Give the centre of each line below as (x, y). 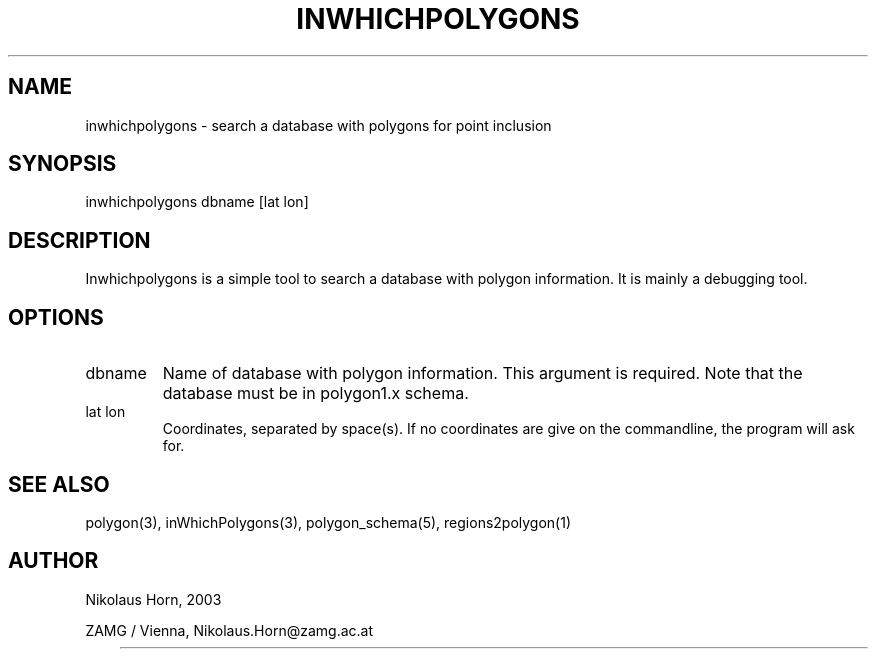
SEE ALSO (59, 484)
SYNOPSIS (62, 164)
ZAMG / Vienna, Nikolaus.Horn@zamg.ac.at (229, 630)
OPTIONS (56, 317)
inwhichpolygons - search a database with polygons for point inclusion (318, 125)
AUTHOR (53, 561)
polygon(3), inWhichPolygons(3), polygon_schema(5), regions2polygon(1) (328, 522)
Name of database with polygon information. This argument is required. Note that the (482, 373)
